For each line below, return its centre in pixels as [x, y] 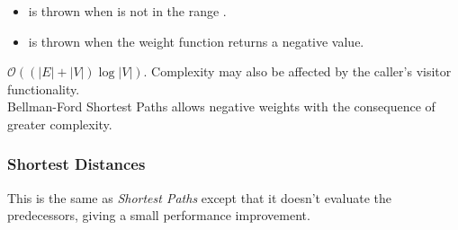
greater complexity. [60, 124]
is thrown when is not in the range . [127, 11]
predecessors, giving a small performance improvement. [159, 215]
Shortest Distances [76, 164]
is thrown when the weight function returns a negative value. [196, 41]
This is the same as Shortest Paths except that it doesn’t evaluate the [200, 197]
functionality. [44, 88]
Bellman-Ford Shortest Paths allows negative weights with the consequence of [221, 106]
